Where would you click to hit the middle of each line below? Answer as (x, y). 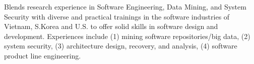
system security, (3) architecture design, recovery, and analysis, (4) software (121, 46)
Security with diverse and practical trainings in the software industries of (117, 16)
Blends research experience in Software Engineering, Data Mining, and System (125, 6)
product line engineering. (43, 55)
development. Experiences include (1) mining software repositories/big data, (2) (127, 36)
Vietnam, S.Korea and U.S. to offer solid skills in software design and (111, 26)
